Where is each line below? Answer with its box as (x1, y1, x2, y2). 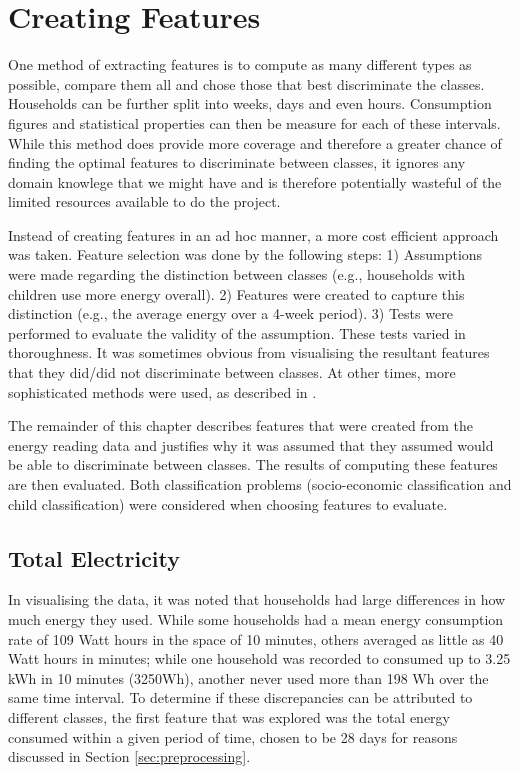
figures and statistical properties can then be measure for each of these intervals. (8, 112, 501, 133)
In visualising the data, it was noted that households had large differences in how (8, 589, 506, 610)
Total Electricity (8, 542, 181, 573)
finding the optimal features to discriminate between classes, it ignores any (8, 152, 466, 173)
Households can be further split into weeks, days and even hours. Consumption (8, 93, 492, 114)
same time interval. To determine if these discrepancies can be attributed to (8, 687, 473, 708)
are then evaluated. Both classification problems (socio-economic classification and (8, 474, 512, 494)
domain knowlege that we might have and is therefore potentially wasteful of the (8, 171, 502, 192)
